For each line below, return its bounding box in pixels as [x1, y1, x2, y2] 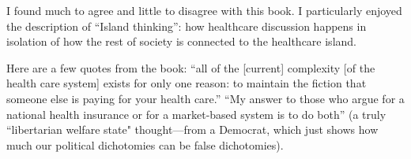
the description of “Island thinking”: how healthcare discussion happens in [6, 17, 367, 34]
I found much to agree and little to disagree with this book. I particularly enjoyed [6, 2, 402, 18]
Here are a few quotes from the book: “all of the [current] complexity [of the [6, 59, 375, 76]
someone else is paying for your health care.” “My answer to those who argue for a [6, 90, 405, 106]
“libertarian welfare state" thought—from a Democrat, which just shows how [6, 121, 379, 138]
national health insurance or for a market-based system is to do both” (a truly [6, 105, 386, 122]
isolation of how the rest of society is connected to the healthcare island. [6, 33, 356, 50]
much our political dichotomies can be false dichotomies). [6, 136, 284, 153]
